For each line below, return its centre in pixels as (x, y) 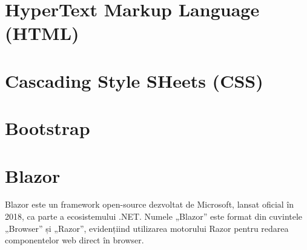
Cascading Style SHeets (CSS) (134, 80)
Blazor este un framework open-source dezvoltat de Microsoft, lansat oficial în (150, 204)
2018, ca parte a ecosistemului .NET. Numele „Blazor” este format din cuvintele (154, 216)
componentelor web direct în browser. (74, 240)
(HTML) (42, 33)
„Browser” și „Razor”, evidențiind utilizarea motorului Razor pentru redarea (147, 228)
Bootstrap (48, 128)
